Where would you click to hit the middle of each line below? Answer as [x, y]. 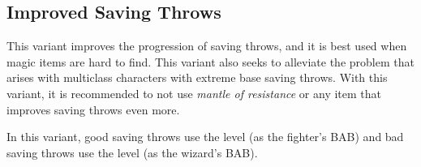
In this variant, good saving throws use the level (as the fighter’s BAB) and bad [205, 137]
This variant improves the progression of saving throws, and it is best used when [207, 46]
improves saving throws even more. [93, 109]
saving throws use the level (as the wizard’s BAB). [132, 152]
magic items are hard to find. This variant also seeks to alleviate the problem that [210, 61]
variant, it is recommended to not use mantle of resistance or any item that [194, 93]
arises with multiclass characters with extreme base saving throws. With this [197, 77]
